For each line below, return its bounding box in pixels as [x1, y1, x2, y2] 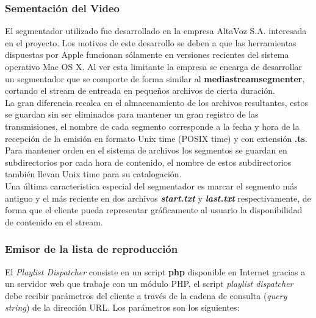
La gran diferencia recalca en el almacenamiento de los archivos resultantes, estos [5, 96, 308, 108]
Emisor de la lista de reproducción [5, 241, 178, 256]
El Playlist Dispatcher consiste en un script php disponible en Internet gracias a [5, 265, 306, 278]
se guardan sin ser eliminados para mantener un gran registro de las [5, 108, 259, 121]
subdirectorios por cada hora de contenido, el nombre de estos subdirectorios [5, 155, 292, 168]
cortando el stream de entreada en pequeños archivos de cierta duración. [5, 84, 276, 97]
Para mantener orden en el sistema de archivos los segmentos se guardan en [5, 144, 287, 157]
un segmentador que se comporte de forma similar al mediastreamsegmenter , [5, 72, 305, 85]
